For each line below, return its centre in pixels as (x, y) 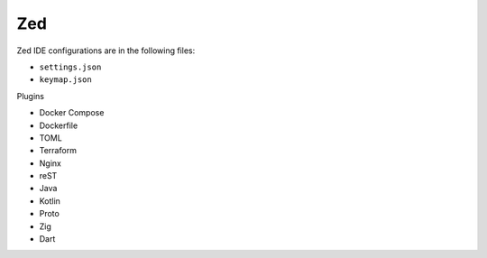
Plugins (31, 96)
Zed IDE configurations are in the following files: (106, 51)
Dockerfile (59, 125)
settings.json (70, 67)
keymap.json (65, 80)
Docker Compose (72, 113)
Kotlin (50, 201)
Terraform (58, 151)
